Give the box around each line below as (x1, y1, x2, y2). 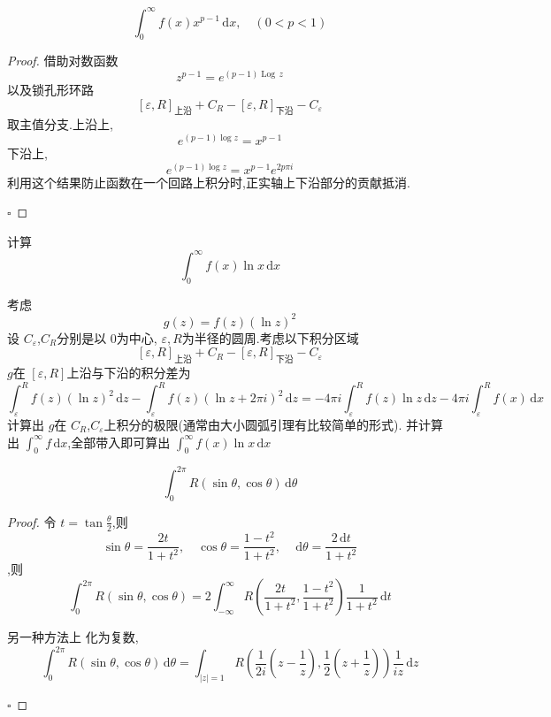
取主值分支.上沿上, (7, 115, 113, 133)
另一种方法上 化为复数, (7, 628, 139, 646)
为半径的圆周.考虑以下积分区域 (181, 328, 359, 347)
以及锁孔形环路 (7, 80, 94, 98)
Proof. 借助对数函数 (7, 51, 119, 70)
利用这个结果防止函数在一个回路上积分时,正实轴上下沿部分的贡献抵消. (7, 172, 410, 191)
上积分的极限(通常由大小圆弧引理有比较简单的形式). (103, 416, 402, 434)
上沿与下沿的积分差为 (66, 363, 191, 382)
